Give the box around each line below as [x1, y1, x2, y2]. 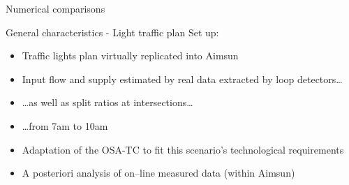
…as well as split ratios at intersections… [22, 95, 193, 110]
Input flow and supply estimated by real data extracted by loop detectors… [22, 71, 343, 86]
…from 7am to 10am [22, 118, 108, 133]
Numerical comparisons [6, 1, 105, 15]
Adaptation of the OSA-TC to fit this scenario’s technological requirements [22, 142, 344, 156]
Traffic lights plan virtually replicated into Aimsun [22, 48, 239, 63]
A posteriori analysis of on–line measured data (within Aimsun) [22, 165, 295, 180]
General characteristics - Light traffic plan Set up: [6, 24, 219, 39]
